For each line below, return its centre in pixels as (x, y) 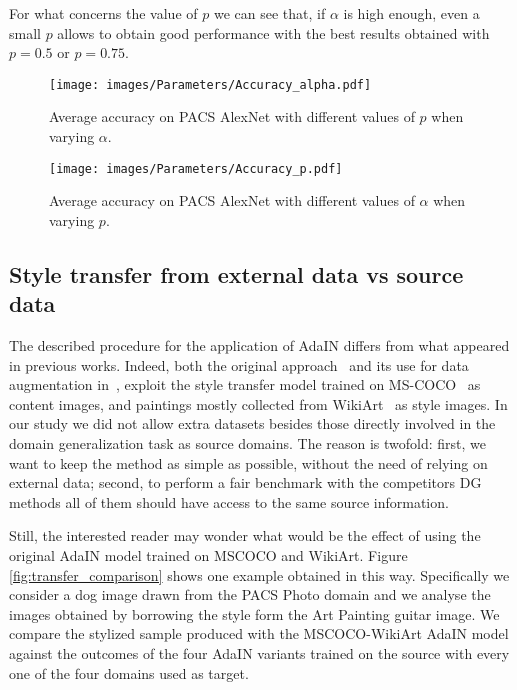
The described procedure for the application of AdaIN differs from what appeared (259, 345)
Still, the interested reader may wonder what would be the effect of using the (245, 535)
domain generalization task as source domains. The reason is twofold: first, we (248, 443)
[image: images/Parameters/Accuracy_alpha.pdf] (210, 84)
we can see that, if (269, 13)
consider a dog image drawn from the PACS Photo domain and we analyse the (250, 594)
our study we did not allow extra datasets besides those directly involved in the (252, 423)
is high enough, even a (411, 13)
